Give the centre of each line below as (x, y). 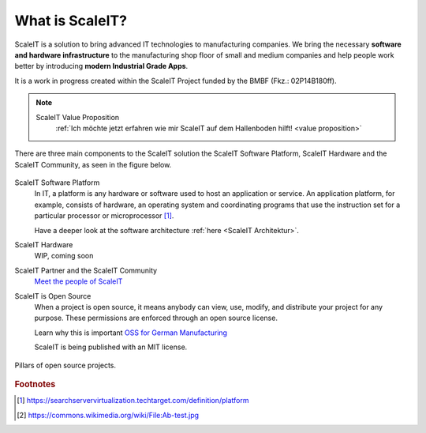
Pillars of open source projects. (65, 365)
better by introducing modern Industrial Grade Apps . (101, 66)
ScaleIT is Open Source (53, 296)
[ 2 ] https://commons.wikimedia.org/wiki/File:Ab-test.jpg (108, 415)
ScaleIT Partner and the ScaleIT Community (86, 270)
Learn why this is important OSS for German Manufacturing (131, 333)
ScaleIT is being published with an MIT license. (111, 347)
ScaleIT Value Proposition (78, 117)
